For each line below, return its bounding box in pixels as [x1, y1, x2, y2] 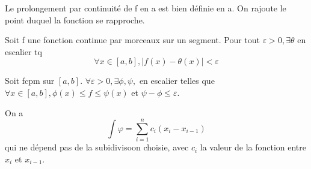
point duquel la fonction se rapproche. [5, 13, 145, 26]
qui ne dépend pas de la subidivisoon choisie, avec [5, 141, 189, 153]
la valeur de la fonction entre [200, 141, 307, 153]
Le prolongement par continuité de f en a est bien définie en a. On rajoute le [5, 2, 286, 14]
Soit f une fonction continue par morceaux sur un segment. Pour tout [5, 34, 260, 46]
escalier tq [5, 45, 42, 58]
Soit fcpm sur [5, 74, 55, 87]
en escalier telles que [139, 74, 215, 87]
